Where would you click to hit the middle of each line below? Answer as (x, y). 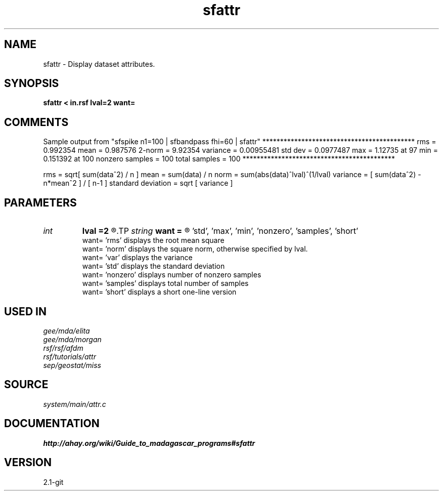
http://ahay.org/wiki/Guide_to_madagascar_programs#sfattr (149, 443)
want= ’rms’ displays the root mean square (153, 240)
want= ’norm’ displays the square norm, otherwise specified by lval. (195, 249)
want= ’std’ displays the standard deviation (153, 266)
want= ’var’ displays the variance (137, 258)
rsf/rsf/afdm (63, 348)
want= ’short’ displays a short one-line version (159, 292)
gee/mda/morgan (72, 339)
